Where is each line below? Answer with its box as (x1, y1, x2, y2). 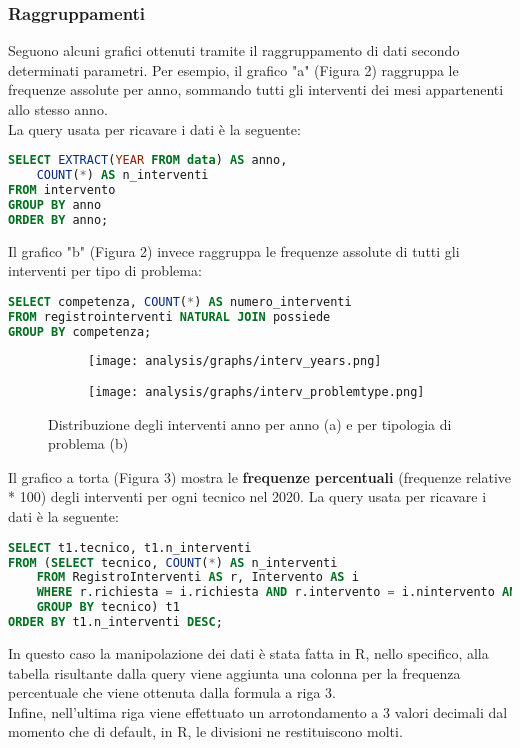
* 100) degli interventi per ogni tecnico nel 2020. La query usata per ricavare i (8, 486, 487, 507)
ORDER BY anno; (8, 212, 109, 227)
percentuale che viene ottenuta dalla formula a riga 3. (8, 682, 336, 703)
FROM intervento (8, 182, 116, 197)
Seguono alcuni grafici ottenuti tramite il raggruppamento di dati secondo (8, 40, 460, 61)
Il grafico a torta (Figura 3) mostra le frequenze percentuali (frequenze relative (8, 466, 512, 487)
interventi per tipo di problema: (8, 260, 202, 281)
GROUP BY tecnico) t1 (36, 600, 180, 615)
